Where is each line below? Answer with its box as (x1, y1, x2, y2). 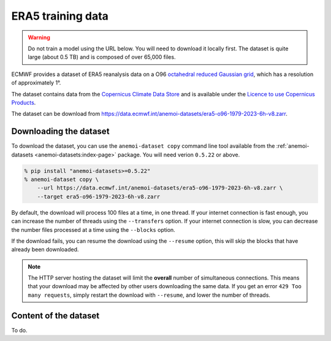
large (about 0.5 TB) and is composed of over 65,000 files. (28, 53, 176, 61)
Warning (28, 34, 50, 41)
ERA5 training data (11, 9, 108, 23)
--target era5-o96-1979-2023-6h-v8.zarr (37, 193, 161, 200)
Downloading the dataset (11, 126, 110, 137)
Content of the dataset (11, 310, 100, 321)
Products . (11, 99, 36, 106)
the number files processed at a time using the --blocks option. (11, 226, 176, 233)
